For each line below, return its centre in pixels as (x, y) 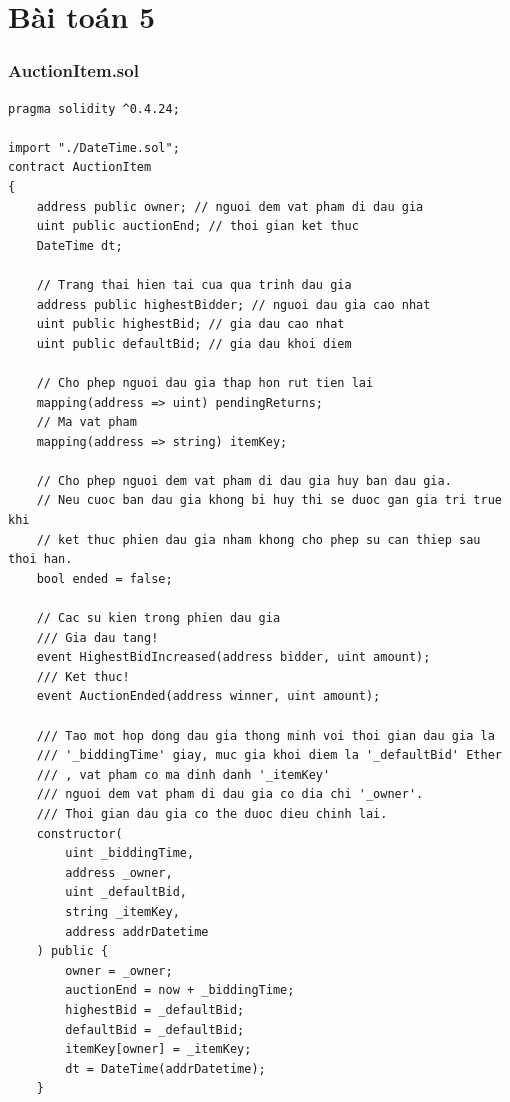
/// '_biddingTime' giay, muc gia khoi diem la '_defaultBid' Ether (269, 755)
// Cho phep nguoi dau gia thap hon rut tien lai (205, 382)
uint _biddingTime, (130, 853)
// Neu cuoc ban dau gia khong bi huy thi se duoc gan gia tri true (269, 500)
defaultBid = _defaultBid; (155, 1029)
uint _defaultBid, (126, 892)
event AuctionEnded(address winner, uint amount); (208, 696)
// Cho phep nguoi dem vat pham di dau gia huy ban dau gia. (244, 480)
